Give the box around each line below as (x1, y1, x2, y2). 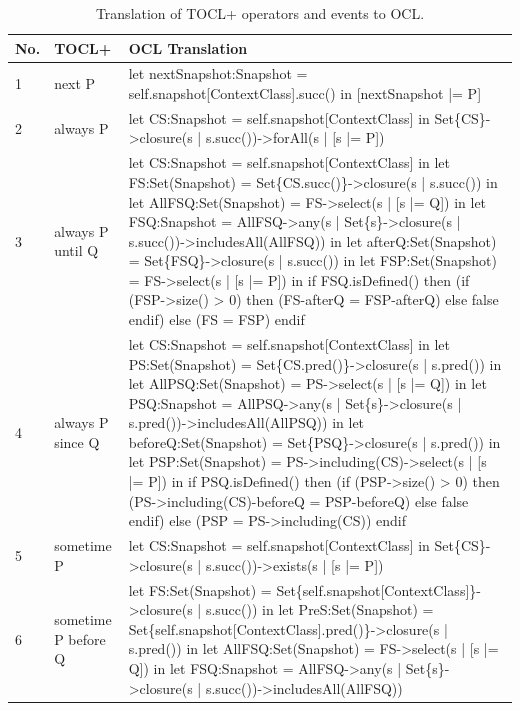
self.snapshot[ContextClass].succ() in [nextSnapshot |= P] (128, 83, 482, 104)
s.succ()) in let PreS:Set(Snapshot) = (205, 599, 434, 620)
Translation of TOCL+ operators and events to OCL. (95, 3, 425, 23)
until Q (54, 240, 99, 261)
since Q (54, 431, 100, 452)
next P (54, 73, 96, 94)
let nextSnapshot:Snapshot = (128, 63, 308, 84)
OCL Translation (128, 37, 248, 58)
